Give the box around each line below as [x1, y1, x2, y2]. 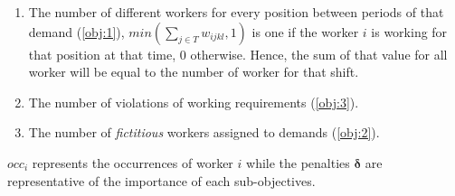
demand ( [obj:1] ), [28, 22, 125, 41]
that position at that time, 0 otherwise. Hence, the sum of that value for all [28, 44, 448, 63]
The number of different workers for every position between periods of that [28, 3, 444, 21]
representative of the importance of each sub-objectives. [7, 171, 316, 190]
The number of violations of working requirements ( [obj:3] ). [28, 92, 359, 111]
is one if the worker [251, 22, 359, 41]
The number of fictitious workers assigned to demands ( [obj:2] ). [28, 123, 380, 142]
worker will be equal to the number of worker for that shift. [28, 62, 359, 81]
